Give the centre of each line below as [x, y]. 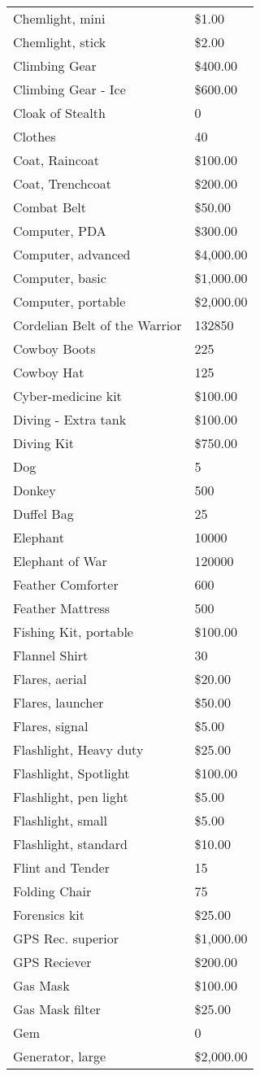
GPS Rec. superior [66, 938]
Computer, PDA [60, 231]
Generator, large [60, 1056]
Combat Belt [50, 207]
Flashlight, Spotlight [71, 773]
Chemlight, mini [59, 18]
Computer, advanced [72, 254]
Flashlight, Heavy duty [78, 749]
